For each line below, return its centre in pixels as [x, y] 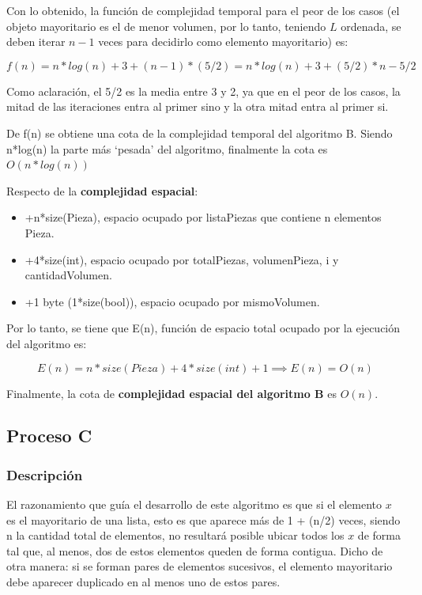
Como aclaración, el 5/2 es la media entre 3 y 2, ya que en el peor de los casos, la [203, 91]
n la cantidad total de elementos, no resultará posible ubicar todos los [175, 535]
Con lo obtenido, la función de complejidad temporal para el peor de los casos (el [203, 10]
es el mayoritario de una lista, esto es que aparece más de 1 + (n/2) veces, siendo [203, 519]
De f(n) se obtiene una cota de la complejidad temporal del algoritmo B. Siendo [200, 133]
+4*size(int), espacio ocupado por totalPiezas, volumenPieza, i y [182, 259]
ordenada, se [371, 26]
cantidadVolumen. [68, 275]
